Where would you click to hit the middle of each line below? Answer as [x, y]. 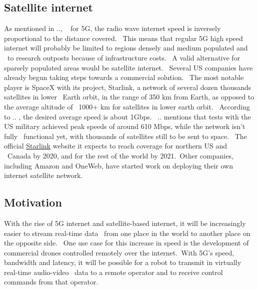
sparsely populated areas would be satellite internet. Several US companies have [128, 67]
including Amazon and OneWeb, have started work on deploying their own [118, 165]
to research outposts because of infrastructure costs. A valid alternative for [124, 57]
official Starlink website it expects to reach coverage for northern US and [116, 146]
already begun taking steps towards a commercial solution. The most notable [124, 77]
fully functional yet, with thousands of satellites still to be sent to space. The [125, 136]
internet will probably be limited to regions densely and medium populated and [126, 48]
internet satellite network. [43, 175]
